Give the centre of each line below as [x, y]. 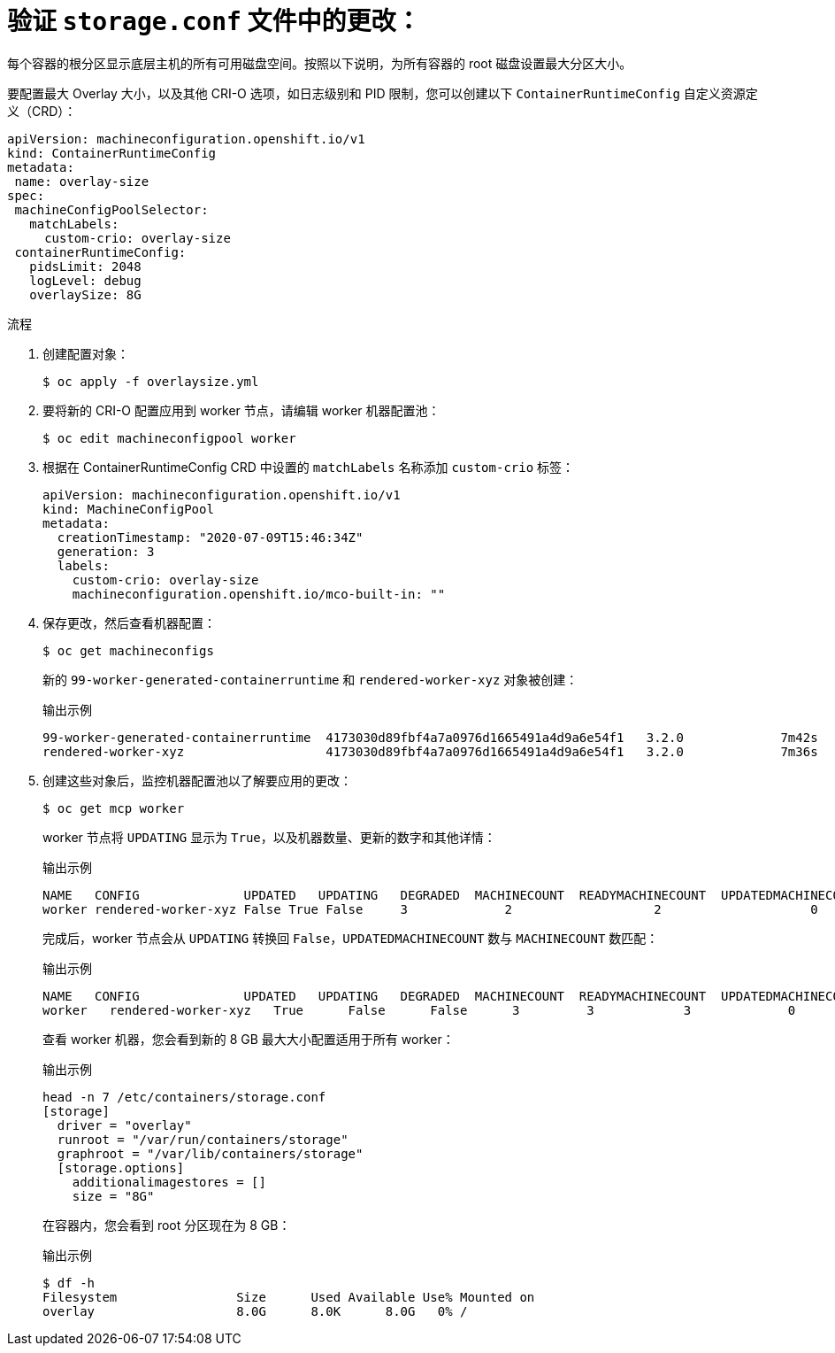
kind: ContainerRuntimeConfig [112, 153]
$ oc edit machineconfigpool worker [169, 438]
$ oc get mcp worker [114, 808]
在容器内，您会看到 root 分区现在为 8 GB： [167, 1225]
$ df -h [69, 1283]
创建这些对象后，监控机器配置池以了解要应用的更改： [197, 780]
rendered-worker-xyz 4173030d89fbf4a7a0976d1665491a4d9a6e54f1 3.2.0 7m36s [430, 751]
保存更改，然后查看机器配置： [129, 622]
